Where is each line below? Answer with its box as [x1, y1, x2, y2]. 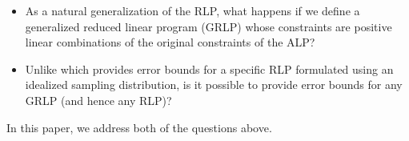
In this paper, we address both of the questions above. [6, 119, 272, 135]
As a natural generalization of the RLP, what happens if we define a [25, 2, 360, 18]
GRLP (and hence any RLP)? [25, 91, 172, 108]
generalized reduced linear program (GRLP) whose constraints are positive [25, 18, 392, 34]
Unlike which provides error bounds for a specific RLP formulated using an [25, 60, 394, 77]
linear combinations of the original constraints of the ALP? [25, 34, 315, 50]
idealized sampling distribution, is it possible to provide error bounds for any [25, 76, 403, 93]
